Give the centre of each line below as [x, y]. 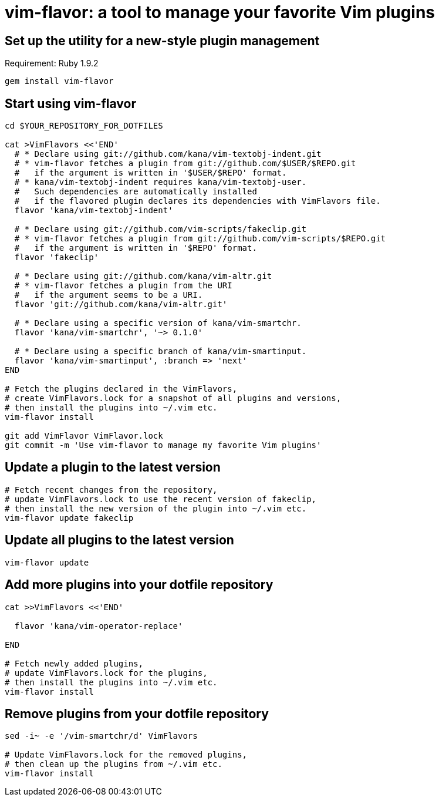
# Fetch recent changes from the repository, [111, 489]
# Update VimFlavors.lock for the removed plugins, [126, 755]
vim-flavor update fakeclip [69, 518]
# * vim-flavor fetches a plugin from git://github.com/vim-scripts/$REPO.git [200, 239]
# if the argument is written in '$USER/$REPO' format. [151, 173]
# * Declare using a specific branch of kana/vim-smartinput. [161, 351]
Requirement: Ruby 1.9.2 [52, 63]
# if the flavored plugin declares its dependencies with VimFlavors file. [197, 201]
